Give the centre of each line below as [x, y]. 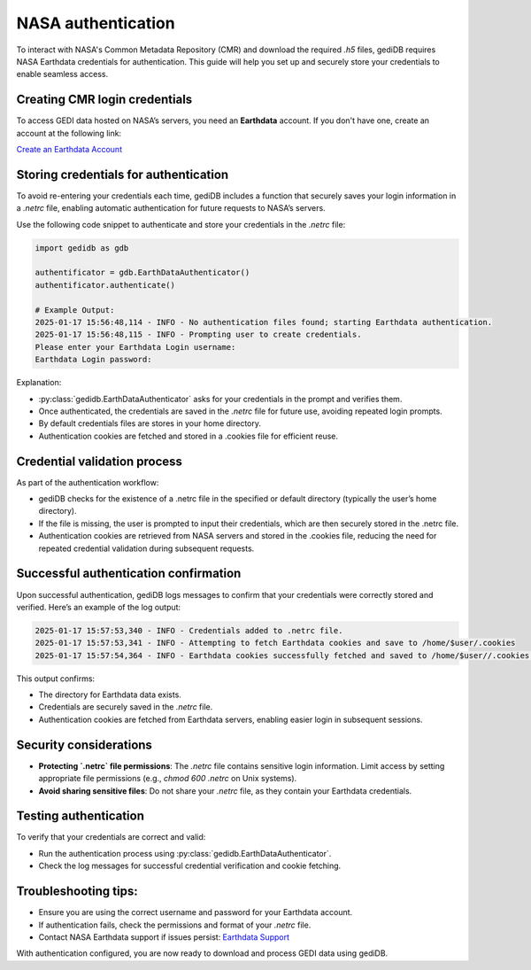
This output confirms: [56, 679]
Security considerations [84, 745]
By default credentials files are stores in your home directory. [150, 423]
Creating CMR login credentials [104, 100]
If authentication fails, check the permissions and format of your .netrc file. [175, 925]
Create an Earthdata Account [69, 150]
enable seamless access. [62, 74]
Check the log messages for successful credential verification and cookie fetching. [190, 866]
